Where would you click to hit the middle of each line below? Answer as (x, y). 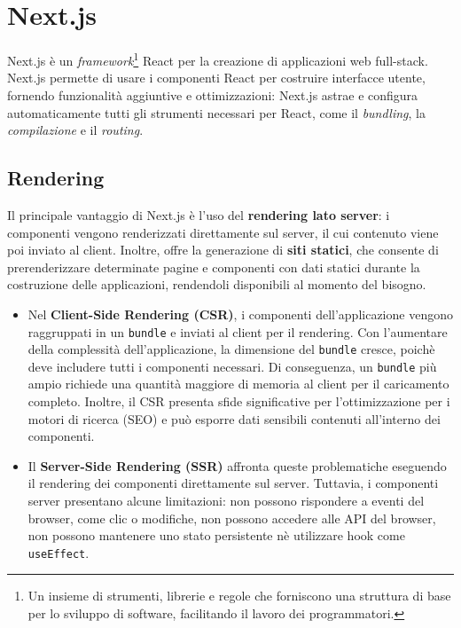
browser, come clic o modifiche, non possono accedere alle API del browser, (232, 518)
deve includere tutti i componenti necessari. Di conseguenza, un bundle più (232, 366)
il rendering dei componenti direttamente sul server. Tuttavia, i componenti (233, 483)
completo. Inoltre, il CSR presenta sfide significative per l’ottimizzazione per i (239, 401)
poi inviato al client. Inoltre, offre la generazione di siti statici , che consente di (223, 250)
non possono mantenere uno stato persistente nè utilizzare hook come (216, 535)
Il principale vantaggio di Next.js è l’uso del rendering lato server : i (199, 214)
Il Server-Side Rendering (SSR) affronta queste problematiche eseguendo (237, 465)
